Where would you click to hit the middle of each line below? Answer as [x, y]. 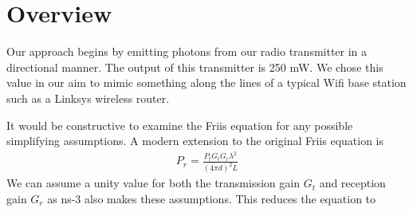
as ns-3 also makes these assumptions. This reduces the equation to [212, 198]
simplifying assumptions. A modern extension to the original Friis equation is [195, 141]
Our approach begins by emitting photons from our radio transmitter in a [187, 51]
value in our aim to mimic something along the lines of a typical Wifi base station [206, 82]
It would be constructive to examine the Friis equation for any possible [180, 125]
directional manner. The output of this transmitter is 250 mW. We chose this [195, 67]
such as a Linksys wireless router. [88, 98]
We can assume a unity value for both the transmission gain [153, 183]
